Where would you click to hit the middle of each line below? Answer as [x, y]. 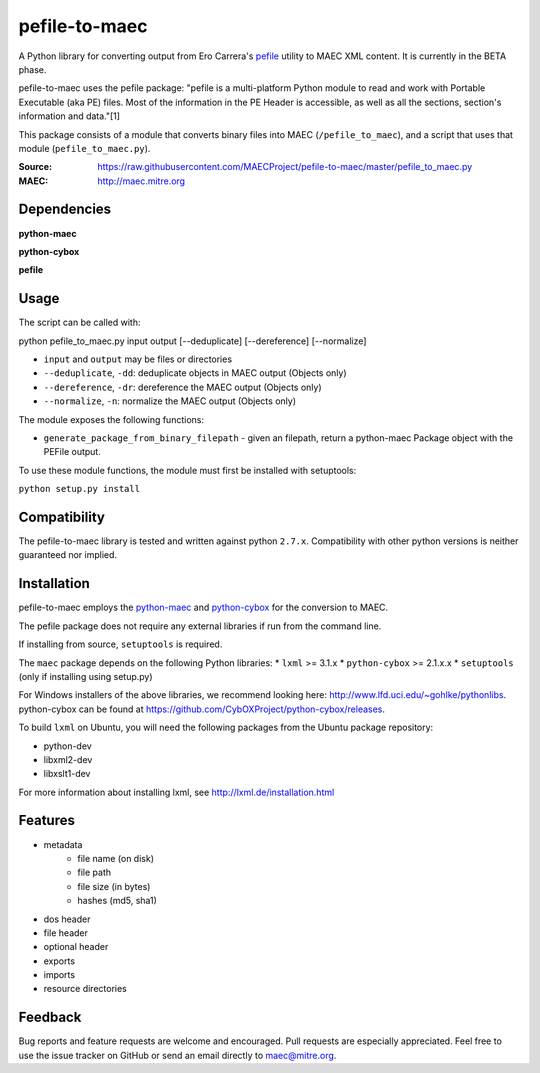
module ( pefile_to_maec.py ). [84, 148]
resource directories [85, 989]
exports [59, 961]
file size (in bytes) [114, 886]
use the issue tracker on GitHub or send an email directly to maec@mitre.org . [177, 1055]
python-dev [67, 746]
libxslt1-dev [67, 774]
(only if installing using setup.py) [86, 676]
